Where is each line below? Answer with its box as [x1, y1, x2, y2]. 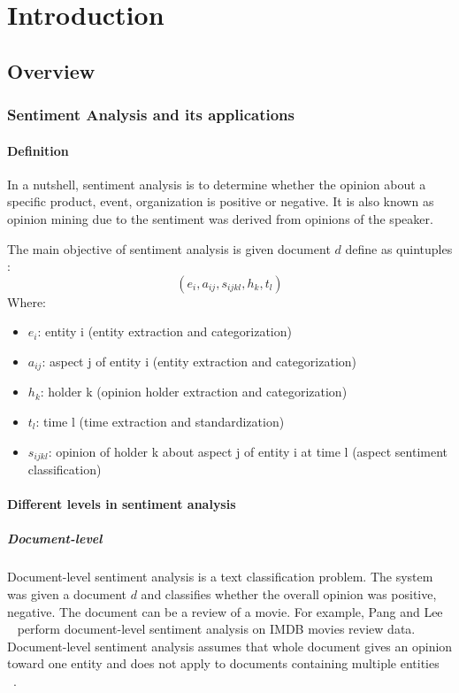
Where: [7, 292, 46, 311]
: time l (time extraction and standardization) [35, 412, 285, 430]
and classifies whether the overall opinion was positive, [141, 584, 437, 603]
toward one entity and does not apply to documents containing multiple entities [7, 654, 440, 673]
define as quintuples [345, 239, 453, 258]
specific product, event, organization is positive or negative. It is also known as [7, 192, 434, 211]
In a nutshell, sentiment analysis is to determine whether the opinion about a [7, 174, 426, 193]
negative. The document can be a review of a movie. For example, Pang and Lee [7, 602, 443, 620]
